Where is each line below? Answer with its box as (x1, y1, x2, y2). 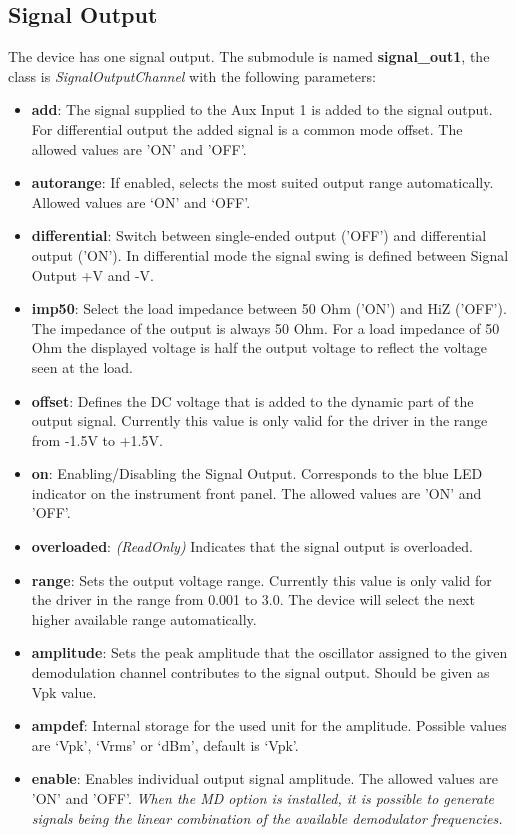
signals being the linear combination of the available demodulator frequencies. (31, 807, 503, 828)
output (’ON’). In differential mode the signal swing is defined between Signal (31, 244, 509, 265)
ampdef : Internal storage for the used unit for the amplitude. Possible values (31, 715, 507, 736)
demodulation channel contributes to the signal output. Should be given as (31, 662, 490, 683)
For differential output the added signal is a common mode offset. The (31, 118, 463, 139)
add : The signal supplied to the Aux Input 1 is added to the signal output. (31, 99, 493, 120)
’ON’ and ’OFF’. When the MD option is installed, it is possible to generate (31, 788, 494, 809)
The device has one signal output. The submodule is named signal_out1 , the (8, 46, 490, 67)
